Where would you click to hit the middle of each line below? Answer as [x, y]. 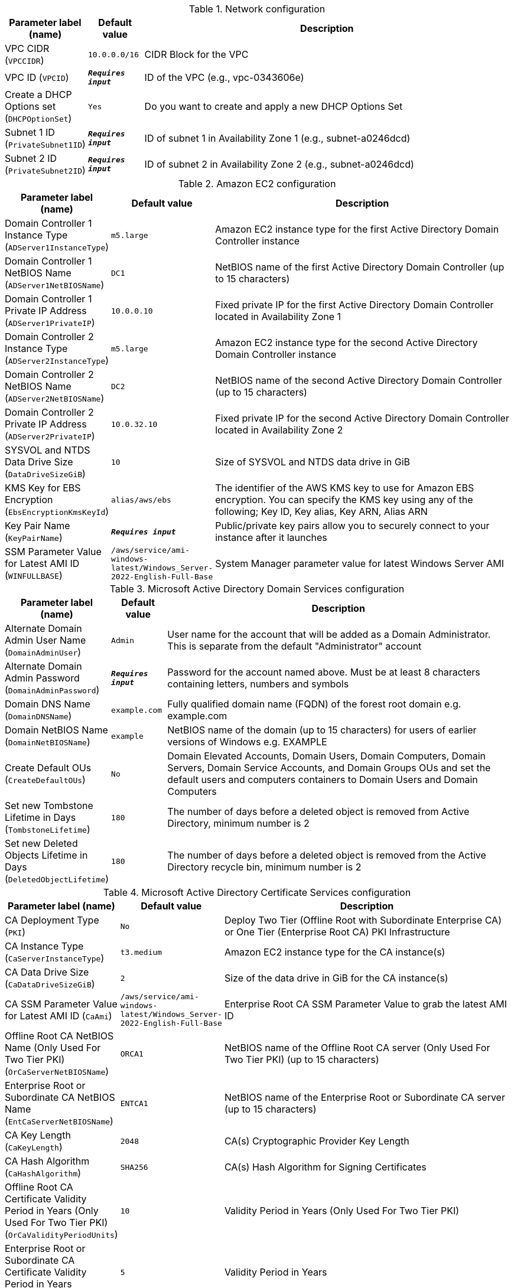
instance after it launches [271, 537]
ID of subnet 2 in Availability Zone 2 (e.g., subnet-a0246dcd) [279, 164]
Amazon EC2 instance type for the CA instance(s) [335, 952]
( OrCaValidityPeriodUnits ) [61, 1234]
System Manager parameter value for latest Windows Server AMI [360, 563]
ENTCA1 [134, 1103]
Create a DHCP [38, 94]
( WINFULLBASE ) [34, 575]
